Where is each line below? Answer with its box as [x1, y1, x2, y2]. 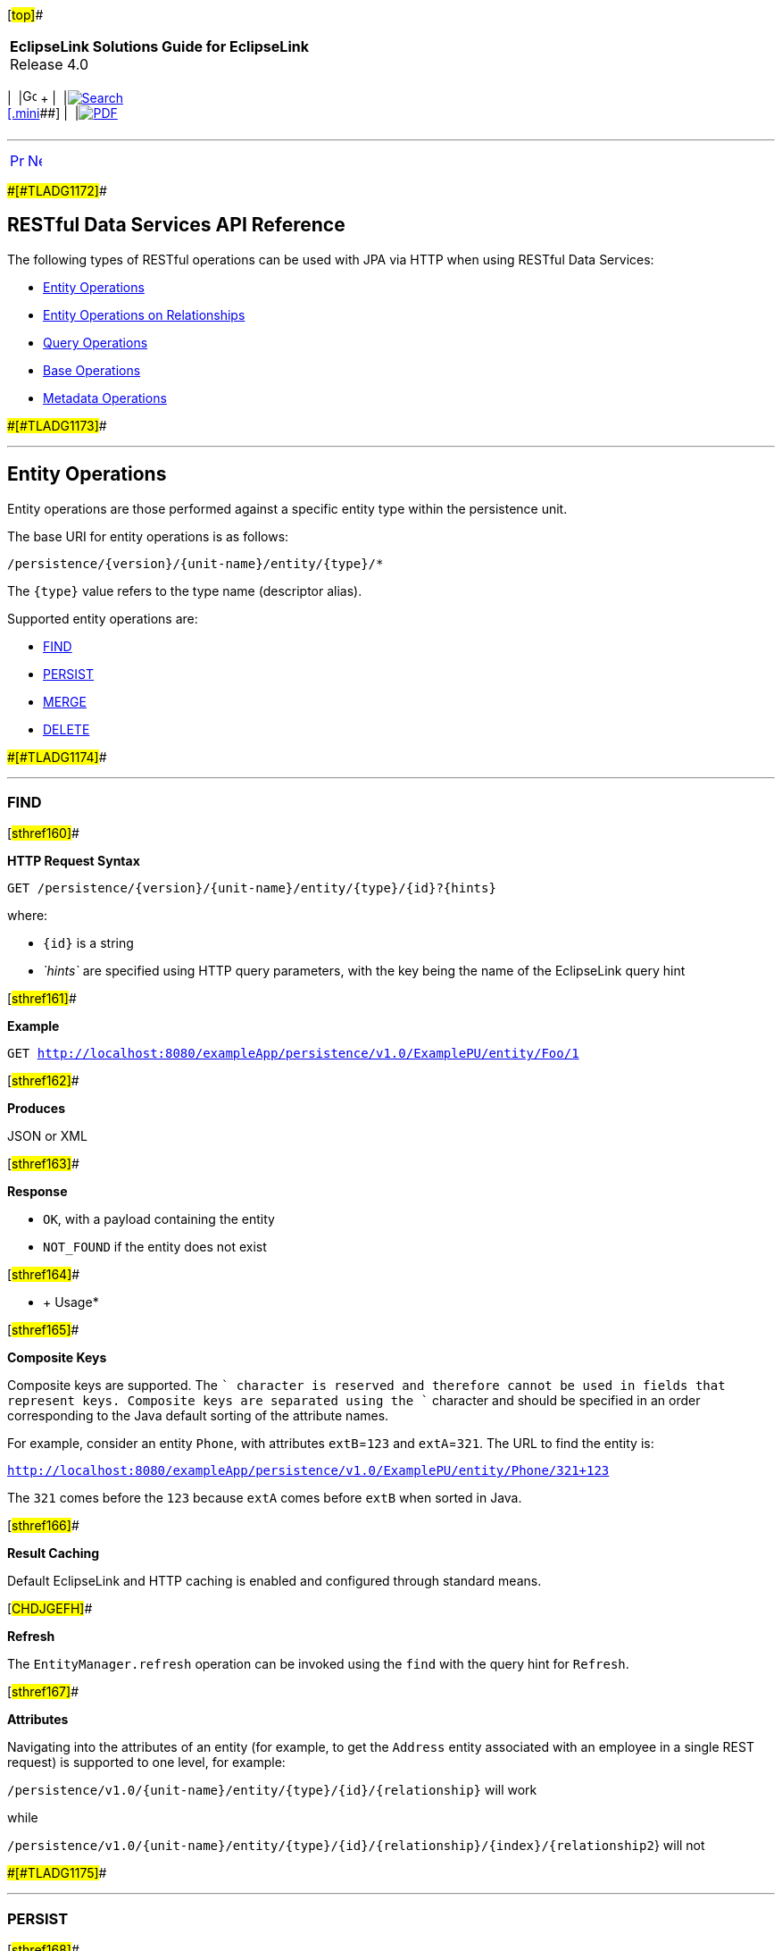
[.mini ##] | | [7, 105, 79, 121]
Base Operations [43, 362, 141, 378]
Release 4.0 [10, 55, 89, 73]
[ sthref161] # [7, 991, 77, 1007]
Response [7, 1184, 68, 1200]
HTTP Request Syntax [7, 853, 140, 869]
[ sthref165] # [7, 1322, 79, 1338]
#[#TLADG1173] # [7, 417, 107, 433]
